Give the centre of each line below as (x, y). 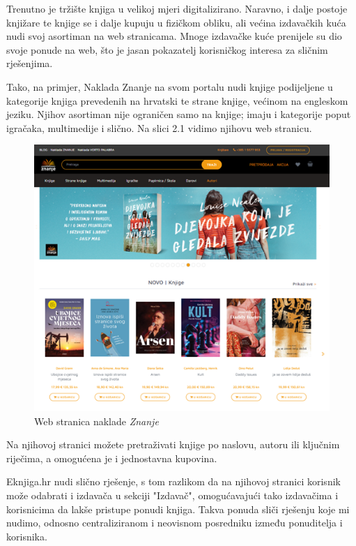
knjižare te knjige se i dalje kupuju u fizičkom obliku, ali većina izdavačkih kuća (176, 22)
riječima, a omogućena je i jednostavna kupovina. (112, 458)
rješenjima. (30, 63)
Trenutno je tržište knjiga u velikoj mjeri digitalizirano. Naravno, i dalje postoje (177, 8)
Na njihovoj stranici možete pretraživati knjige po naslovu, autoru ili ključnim (173, 444)
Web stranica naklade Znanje (96, 421)
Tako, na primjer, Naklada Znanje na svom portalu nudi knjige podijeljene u (170, 86)
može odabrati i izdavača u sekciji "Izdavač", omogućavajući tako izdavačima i (172, 495)
